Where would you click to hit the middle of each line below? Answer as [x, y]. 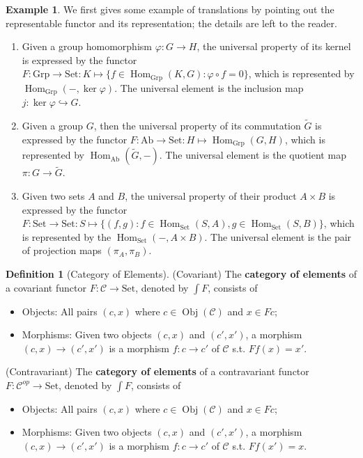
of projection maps [62, 250]
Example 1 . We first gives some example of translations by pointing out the [170, 9]
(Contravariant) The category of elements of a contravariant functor [157, 371]
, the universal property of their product [211, 195]
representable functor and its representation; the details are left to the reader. [171, 23]
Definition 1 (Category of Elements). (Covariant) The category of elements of [181, 273]
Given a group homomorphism [87, 46]
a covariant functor [46, 287]
